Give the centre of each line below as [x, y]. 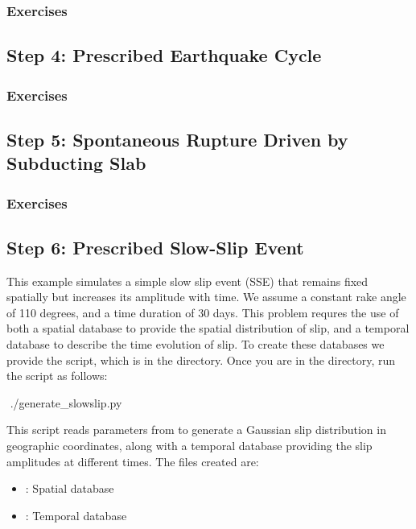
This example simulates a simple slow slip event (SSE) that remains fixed [187, 281]
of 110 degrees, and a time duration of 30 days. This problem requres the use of [203, 312]
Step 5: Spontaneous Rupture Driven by [177, 139]
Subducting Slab [76, 163]
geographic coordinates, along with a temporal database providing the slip [189, 446]
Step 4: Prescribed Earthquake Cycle [164, 55]
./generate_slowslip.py [66, 402]
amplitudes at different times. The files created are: [133, 461]
